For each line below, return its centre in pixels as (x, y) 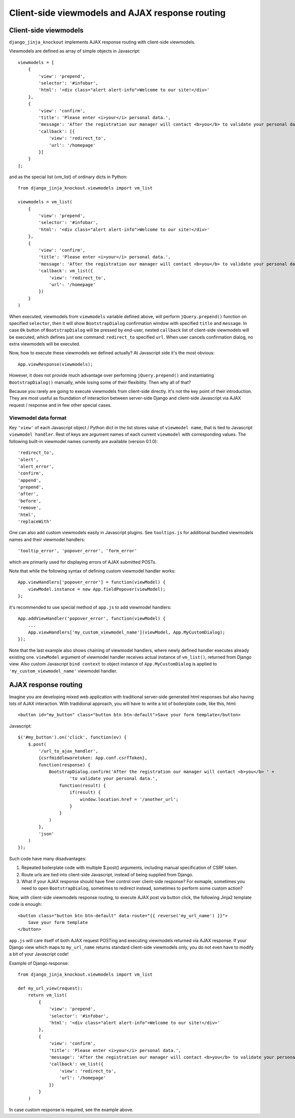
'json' (46, 834)
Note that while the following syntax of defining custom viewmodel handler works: (92, 571)
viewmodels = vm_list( (45, 202)
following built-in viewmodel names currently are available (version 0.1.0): (84, 441)
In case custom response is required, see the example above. (71, 1110)
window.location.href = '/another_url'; (129, 799)
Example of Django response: (39, 963)
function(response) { (65, 765)
